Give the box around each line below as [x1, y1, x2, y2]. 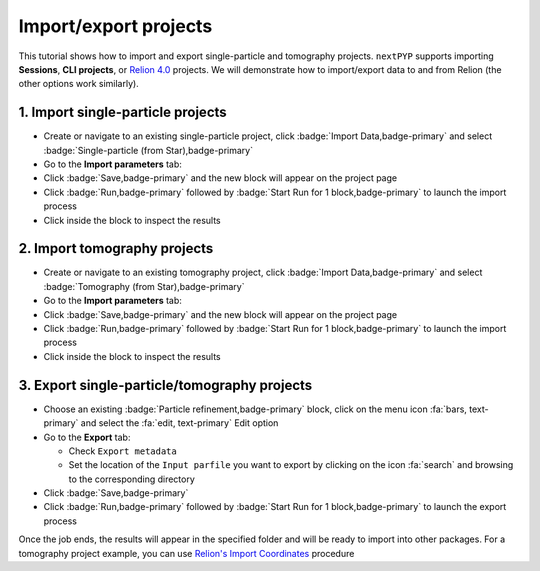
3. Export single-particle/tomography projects [18, 376, 313, 394]
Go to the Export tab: [43, 431, 131, 443]
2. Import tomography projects [18, 240, 214, 257]
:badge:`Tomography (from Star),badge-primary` [43, 280, 245, 292]
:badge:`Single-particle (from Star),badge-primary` [43, 144, 254, 156]
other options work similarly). [18, 78, 139, 90]
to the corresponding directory [68, 473, 195, 485]
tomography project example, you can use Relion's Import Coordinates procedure [18, 547, 355, 559]
